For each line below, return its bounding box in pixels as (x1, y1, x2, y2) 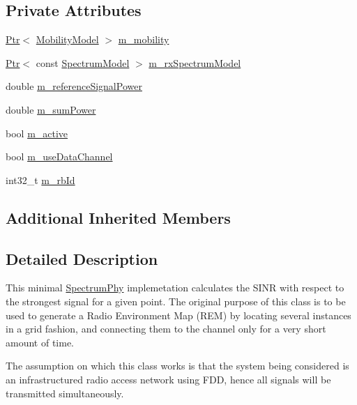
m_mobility (118, 32, 169, 47)
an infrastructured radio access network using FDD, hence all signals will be (6, 372, 331, 386)
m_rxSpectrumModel (149, 55, 241, 70)
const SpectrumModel (36, 55, 130, 70)
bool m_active (6, 125, 68, 140)
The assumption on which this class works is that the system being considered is (6, 358, 349, 373)
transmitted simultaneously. (6, 385, 124, 400)
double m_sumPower (6, 102, 96, 116)
